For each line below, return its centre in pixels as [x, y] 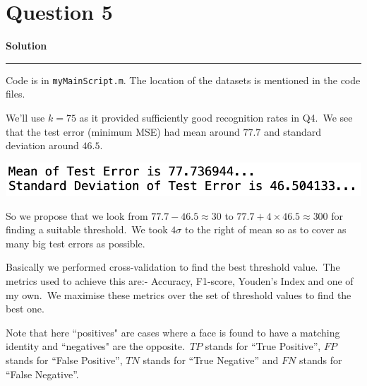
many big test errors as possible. [76, 243]
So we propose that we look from [77, 215]
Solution [26, 46]
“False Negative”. [42, 374]
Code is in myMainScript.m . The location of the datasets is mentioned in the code [183, 80]
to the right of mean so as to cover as [266, 229]
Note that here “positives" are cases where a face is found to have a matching [173, 332]
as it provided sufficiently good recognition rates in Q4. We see [216, 117]
